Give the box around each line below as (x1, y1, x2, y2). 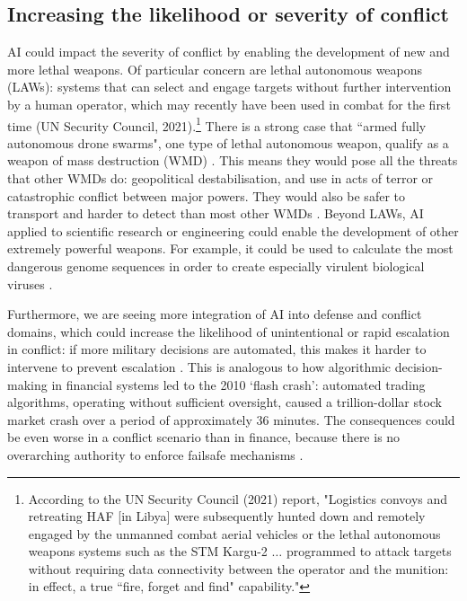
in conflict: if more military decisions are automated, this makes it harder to (7, 340, 427, 358)
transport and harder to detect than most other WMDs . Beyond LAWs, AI (7, 204, 424, 223)
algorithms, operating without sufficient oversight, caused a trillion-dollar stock (7, 393, 442, 411)
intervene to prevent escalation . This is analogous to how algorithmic (7, 357, 392, 376)
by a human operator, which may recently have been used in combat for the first (7, 94, 451, 113)
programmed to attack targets (286, 542, 452, 561)
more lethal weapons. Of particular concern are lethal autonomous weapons (7, 59, 423, 78)
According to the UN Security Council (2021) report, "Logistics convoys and (28, 489, 448, 508)
